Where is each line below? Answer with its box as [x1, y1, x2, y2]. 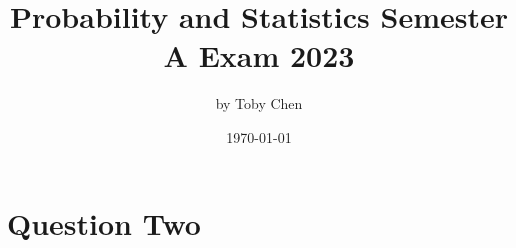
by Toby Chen [215, 93, 303, 114]
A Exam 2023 [163, 35, 355, 76]
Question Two [7, 202, 201, 243]
